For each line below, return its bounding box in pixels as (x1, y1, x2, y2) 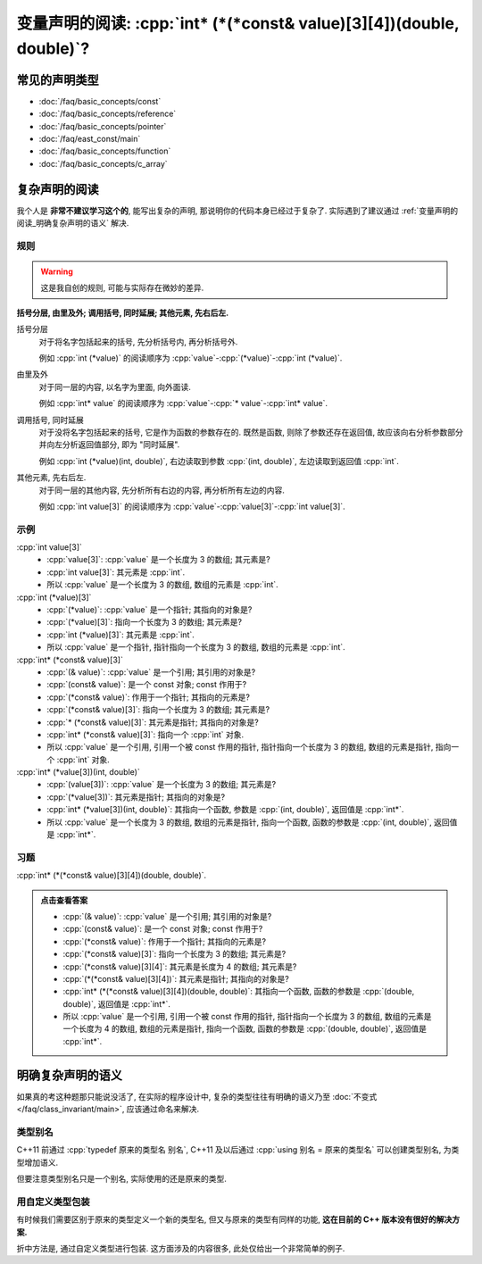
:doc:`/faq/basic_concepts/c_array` (38, 158, 169, 169)
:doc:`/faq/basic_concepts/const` (38, 96, 162, 106)
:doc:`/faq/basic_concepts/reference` (38, 108, 177, 120)
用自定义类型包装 (16, 1195, 90, 1208)
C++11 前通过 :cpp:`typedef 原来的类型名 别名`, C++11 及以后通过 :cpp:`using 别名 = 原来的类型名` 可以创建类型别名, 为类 (16, 1144, 460, 1155)
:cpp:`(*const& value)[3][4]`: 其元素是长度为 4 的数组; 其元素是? (62, 960, 297, 972)
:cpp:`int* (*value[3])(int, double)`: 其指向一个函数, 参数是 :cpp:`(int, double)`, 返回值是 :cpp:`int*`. (46, 804, 404, 815)
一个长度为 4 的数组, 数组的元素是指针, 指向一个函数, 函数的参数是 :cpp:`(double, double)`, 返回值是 (62, 1023, 428, 1035)
